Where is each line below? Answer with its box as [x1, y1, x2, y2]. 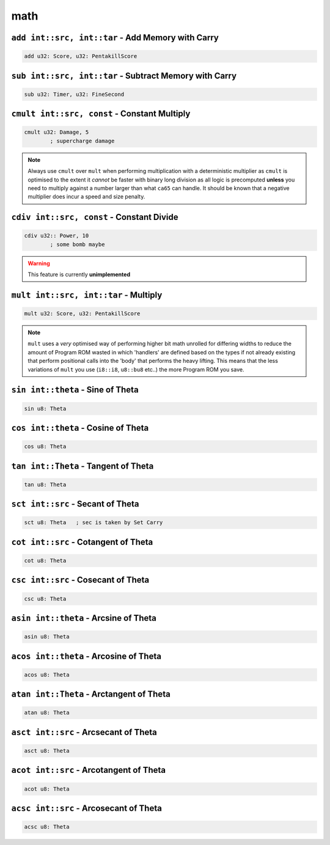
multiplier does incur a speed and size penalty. [28, 193, 145, 200]
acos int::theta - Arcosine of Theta [11, 651, 162, 661]
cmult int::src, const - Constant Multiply [11, 109, 191, 119]
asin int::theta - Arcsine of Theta [11, 613, 157, 623]
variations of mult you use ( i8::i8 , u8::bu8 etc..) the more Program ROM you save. [28, 365, 244, 373]
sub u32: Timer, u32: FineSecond [24, 90, 125, 98]
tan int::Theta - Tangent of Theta [11, 461, 154, 471]
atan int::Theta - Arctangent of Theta [11, 689, 170, 700]
